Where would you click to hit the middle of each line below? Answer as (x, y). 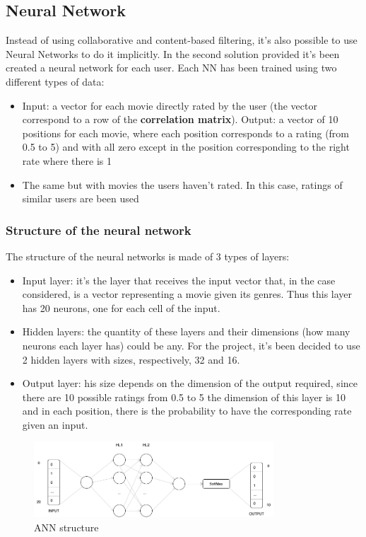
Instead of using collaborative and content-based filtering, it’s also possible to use (182, 40)
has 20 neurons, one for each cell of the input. (121, 307)
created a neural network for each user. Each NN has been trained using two (171, 68)
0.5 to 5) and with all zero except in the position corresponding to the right (186, 147)
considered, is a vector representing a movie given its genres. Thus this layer (187, 294)
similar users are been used (81, 198)
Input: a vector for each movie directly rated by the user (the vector (170, 105)
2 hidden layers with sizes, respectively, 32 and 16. (131, 359)
